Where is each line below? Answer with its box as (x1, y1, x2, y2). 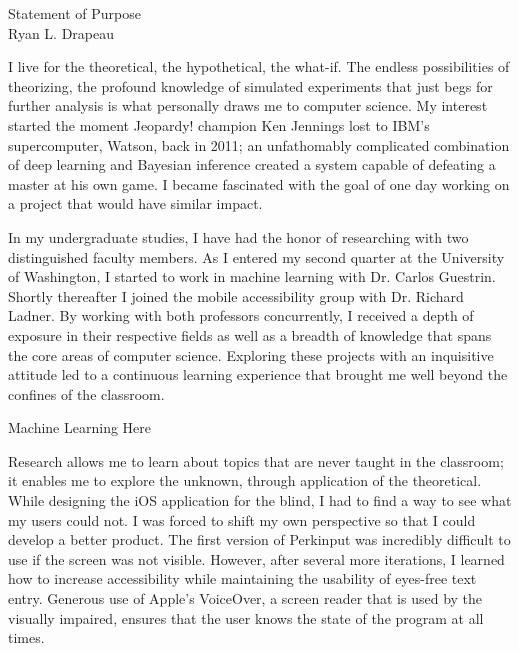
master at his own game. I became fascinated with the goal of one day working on (8, 173, 510, 194)
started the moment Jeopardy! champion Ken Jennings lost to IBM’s (8, 114, 430, 135)
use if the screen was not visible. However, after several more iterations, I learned (8, 548, 505, 569)
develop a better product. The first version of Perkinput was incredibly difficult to (8, 529, 511, 550)
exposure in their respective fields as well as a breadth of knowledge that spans (8, 324, 492, 345)
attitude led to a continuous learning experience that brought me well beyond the (8, 364, 508, 385)
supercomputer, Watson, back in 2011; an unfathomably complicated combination (8, 134, 510, 155)
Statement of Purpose (8, 3, 141, 23)
